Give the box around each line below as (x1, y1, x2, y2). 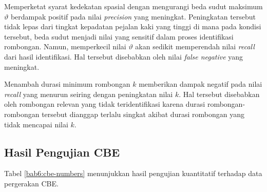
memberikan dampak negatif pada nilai (139, 79, 262, 89)
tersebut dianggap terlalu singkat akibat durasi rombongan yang (42, 108, 244, 119)
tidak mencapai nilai (4, 119, 68, 129)
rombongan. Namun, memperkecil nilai (4, 41, 126, 52)
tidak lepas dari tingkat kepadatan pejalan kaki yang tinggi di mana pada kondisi (4, 21, 261, 32)
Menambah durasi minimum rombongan (4, 79, 130, 89)
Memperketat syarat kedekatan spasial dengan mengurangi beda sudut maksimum (4, 1, 263, 11)
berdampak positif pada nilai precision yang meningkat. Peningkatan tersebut (10, 11, 256, 22)
